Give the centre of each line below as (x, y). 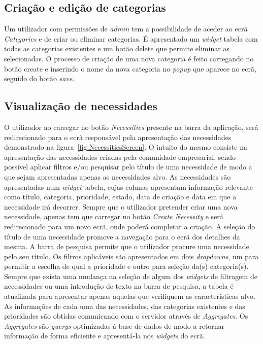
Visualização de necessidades (81, 106)
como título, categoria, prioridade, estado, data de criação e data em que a (120, 197)
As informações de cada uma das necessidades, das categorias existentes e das (125, 306)
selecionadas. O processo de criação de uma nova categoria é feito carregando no (129, 58)
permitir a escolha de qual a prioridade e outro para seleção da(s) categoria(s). (126, 266)
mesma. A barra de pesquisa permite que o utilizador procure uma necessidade (127, 246)
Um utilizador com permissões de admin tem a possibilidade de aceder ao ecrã (126, 29)
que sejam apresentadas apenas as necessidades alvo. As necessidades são (118, 176)
